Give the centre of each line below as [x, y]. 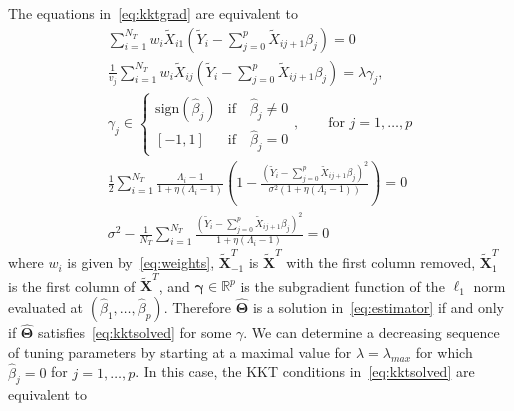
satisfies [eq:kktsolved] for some [135, 332]
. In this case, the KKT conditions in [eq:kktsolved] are [305, 371]
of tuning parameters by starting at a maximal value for [180, 351]
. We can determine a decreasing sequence [371, 332]
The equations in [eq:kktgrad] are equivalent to [153, 13]
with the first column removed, [381, 262]
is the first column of [72, 285]
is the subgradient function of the [342, 285]
